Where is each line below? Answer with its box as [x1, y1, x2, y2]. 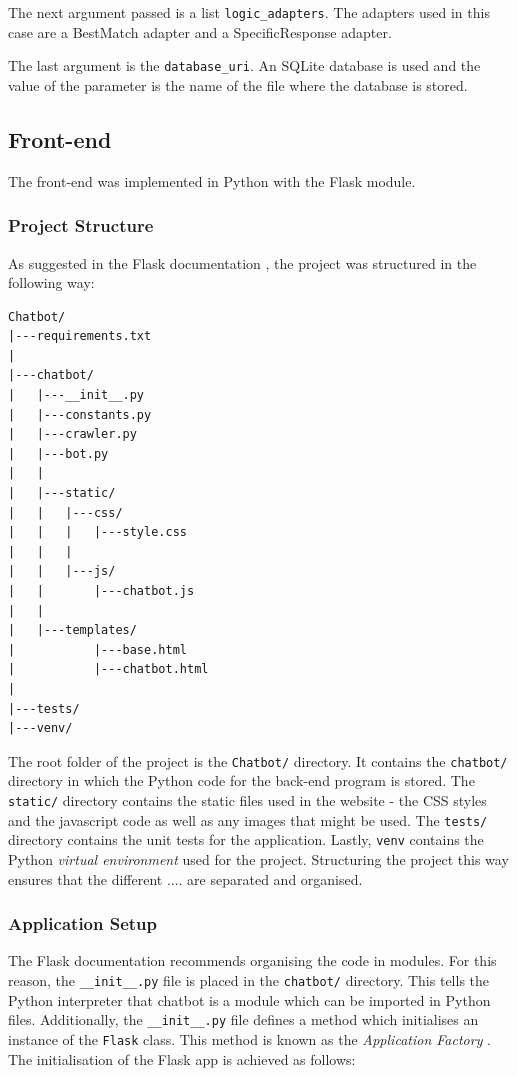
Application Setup [8, 911, 158, 936]
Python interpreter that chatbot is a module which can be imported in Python [8, 989, 491, 1010]
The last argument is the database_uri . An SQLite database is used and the [8, 55, 481, 76]
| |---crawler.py [8, 427, 137, 442]
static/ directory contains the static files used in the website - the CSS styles [8, 790, 487, 811]
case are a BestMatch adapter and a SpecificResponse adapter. [8, 21, 392, 42]
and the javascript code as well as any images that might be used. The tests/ [8, 809, 488, 830]
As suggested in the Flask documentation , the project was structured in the [8, 252, 477, 273]
